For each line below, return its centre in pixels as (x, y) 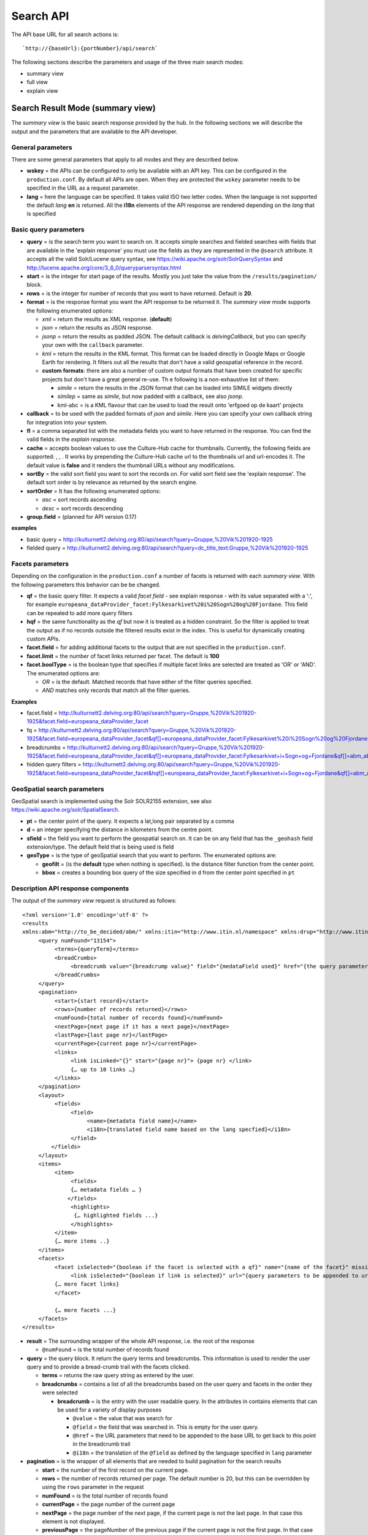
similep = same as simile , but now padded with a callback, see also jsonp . (151, 397)
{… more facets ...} (85, 1310)
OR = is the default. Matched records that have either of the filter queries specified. (147, 682)
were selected (60, 1393)
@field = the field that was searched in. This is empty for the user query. (166, 1427)
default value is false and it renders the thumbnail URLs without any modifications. (131, 465)
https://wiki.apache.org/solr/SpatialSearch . (65, 810)
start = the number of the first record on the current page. (116, 1470)
